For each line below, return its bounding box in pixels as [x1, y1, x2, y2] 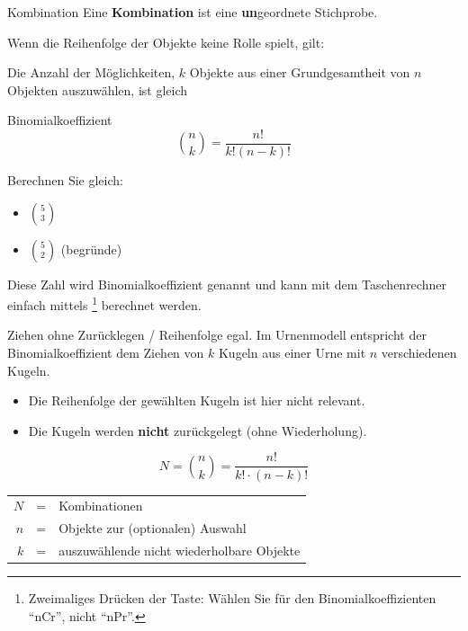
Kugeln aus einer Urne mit [218, 343, 366, 362]
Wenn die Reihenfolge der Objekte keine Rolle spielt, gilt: [7, 32, 325, 51]
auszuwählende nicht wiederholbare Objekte [58, 540, 301, 559]
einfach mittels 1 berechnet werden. [7, 293, 202, 314]
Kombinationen [58, 496, 143, 515]
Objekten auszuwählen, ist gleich [7, 80, 188, 99]
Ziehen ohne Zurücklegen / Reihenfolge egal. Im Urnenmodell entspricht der [7, 325, 427, 344]
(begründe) [60, 239, 122, 258]
